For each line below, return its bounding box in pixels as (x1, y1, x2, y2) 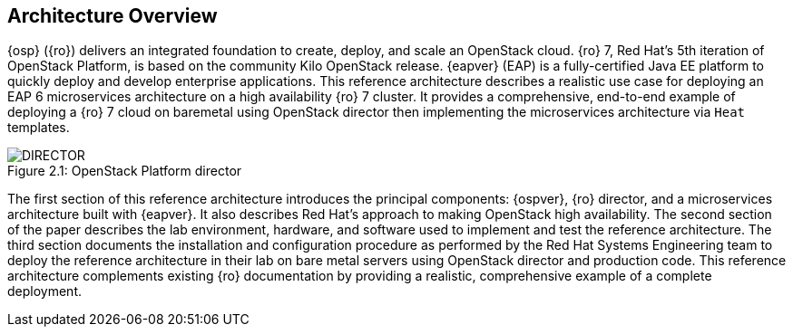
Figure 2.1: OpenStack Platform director (7, 163, 242, 179)
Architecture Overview (7, 5, 218, 27)
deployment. (7, 283, 82, 300)
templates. (7, 119, 70, 136)
